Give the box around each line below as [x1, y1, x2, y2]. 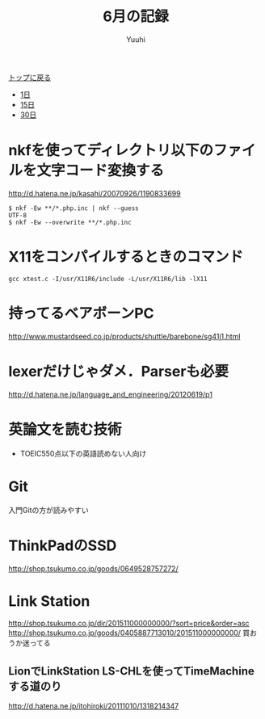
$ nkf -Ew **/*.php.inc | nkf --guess [8, 204, 139, 212]
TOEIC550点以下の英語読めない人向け [19, 448, 147, 458]
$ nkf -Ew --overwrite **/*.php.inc [8, 218, 132, 226]
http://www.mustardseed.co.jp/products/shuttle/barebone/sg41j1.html [8, 331, 241, 341]
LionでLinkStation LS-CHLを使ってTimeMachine [8, 664, 254, 678]
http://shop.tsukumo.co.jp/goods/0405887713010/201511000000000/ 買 [8, 628, 250, 638]
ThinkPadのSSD [8, 536, 117, 554]
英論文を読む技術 [8, 420, 123, 439]
